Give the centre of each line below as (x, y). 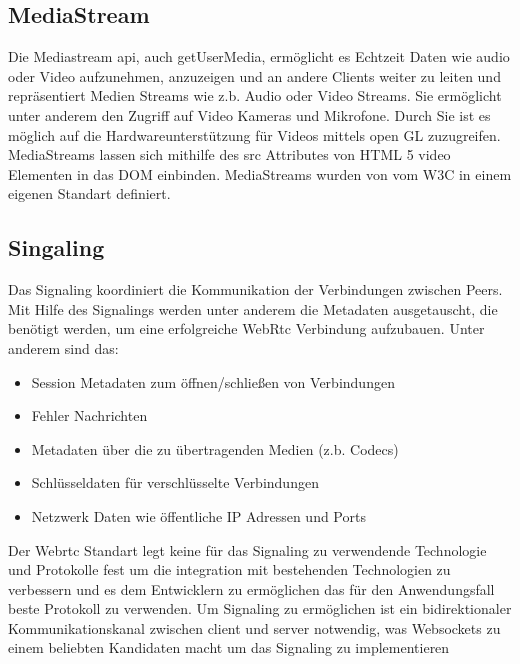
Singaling (56, 247)
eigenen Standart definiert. (89, 193)
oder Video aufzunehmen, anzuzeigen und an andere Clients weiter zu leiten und (254, 75)
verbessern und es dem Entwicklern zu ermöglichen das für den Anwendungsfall (251, 588)
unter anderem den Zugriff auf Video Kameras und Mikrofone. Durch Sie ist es (249, 114)
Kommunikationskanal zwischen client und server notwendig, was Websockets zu (254, 627)
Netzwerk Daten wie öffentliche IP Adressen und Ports (198, 515)
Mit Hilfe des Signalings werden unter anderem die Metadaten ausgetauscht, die (253, 308)
